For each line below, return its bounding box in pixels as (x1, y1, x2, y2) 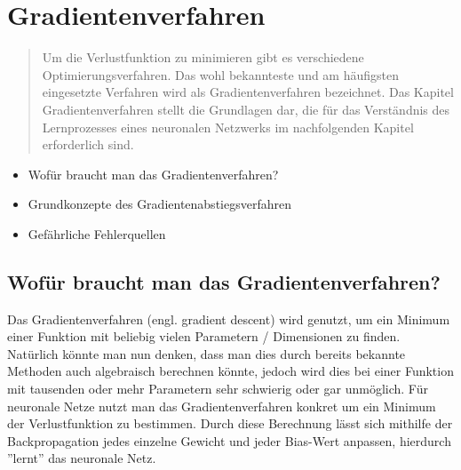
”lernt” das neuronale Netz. (7, 449, 156, 467)
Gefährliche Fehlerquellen (28, 224, 166, 243)
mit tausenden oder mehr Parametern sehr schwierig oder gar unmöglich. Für (7, 379, 428, 398)
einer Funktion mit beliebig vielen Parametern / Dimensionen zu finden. (7, 327, 401, 346)
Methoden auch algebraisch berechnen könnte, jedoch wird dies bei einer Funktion (7, 362, 454, 380)
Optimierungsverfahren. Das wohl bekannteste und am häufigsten (42, 65, 400, 84)
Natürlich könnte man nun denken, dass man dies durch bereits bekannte (7, 344, 406, 362)
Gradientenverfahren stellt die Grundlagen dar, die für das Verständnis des (42, 100, 450, 118)
